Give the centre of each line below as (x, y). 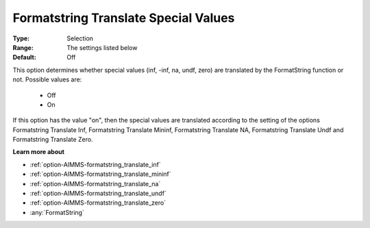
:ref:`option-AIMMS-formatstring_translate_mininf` (100, 174)
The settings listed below (102, 47)
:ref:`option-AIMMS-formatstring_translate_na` (95, 183)
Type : (21, 38)
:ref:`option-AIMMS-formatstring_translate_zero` (98, 203)
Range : (23, 47)
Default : (25, 58)
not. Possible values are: (47, 79)
